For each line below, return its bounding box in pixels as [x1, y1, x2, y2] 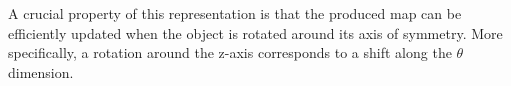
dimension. [8, 61, 74, 82]
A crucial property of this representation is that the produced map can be [8, 3, 462, 23]
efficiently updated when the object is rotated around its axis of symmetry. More [8, 22, 503, 43]
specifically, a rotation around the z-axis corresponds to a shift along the [8, 42, 452, 63]
